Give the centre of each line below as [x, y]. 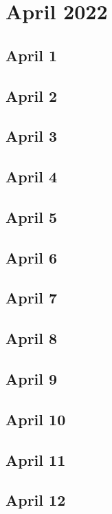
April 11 [36, 459]
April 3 [32, 136]
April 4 [32, 176]
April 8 [32, 338]
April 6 [32, 257]
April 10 [36, 419]
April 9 [32, 379]
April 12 [36, 500]
